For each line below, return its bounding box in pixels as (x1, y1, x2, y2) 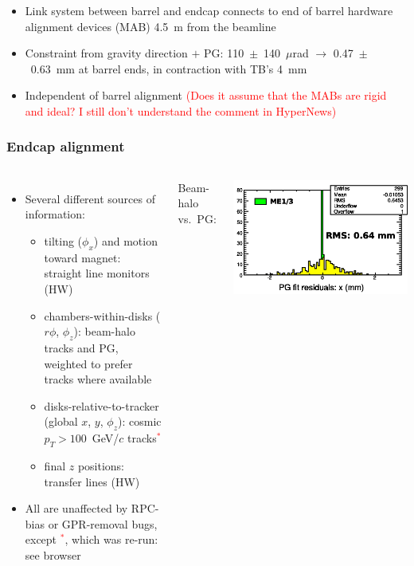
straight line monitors (44, 265, 150, 281)
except (25, 531, 57, 548)
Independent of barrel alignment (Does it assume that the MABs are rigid (25, 87, 387, 104)
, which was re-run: (64, 531, 158, 548)
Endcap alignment (6, 136, 125, 156)
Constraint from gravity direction (25, 45, 188, 61)
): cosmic (118, 413, 162, 430)
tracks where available (44, 371, 152, 387)
